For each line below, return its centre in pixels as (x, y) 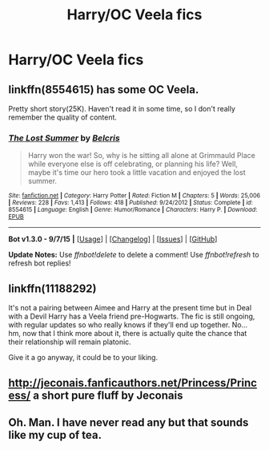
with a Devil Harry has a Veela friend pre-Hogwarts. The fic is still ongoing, (132, 316)
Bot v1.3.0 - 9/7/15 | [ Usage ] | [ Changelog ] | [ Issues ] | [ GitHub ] (113, 239)
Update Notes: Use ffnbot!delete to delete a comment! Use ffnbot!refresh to (134, 255)
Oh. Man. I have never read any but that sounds (128, 422)
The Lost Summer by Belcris (64, 138)
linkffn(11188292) (52, 288)
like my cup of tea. (55, 435)
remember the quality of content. (63, 117)
